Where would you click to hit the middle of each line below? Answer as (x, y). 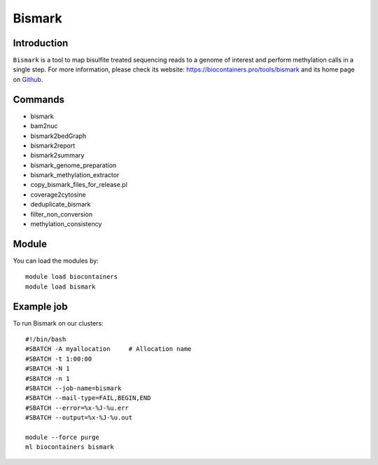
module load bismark (61, 286)
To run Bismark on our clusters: (58, 323)
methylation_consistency (66, 224)
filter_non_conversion (62, 214)
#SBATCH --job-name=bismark (73, 388)
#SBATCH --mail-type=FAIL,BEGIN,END (88, 398)
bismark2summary (57, 155)
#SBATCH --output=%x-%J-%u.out (79, 418)
